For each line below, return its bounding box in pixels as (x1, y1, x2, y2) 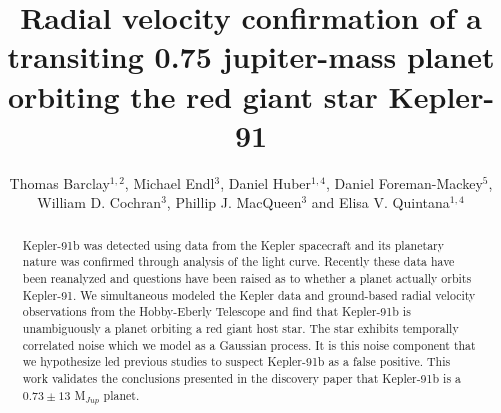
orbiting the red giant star (7, 75, 378, 116)
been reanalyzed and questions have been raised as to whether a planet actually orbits (22, 269, 472, 286)
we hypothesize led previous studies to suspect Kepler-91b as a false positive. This (22, 353, 451, 370)
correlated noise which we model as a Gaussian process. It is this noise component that (22, 336, 476, 353)
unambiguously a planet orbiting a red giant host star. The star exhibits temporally (22, 319, 459, 336)
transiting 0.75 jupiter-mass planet (7, 36, 495, 77)
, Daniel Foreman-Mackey (326, 172, 483, 193)
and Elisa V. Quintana (311, 192, 450, 213)
